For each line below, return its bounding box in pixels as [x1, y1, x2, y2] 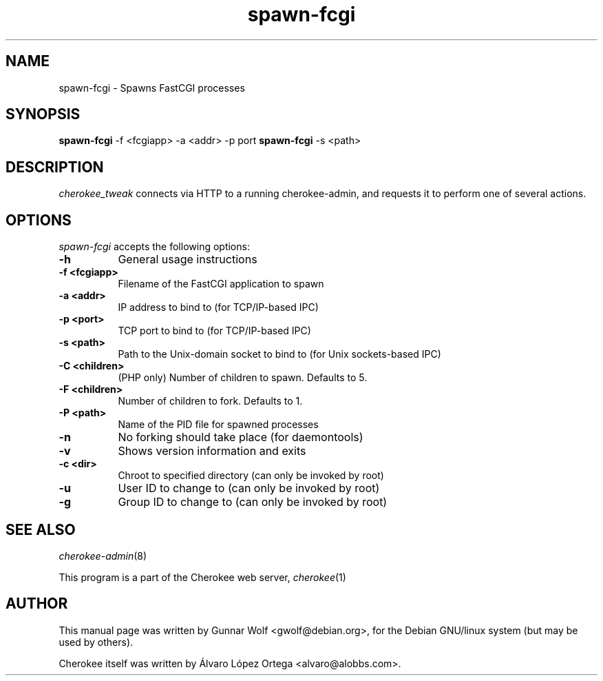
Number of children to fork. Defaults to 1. [118, 395, 303, 407]
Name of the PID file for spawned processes [118, 418, 319, 431]
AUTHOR [6, 595, 68, 613]
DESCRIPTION [6, 158, 104, 176]
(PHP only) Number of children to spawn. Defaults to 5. [118, 372, 368, 384]
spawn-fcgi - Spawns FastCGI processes [59, 81, 245, 94]
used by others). [59, 636, 134, 648]
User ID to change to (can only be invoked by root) [118, 481, 380, 496]
